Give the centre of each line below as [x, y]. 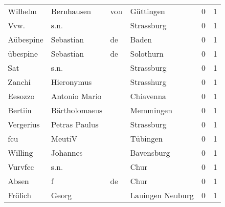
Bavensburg [150, 153]
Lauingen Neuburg [162, 195]
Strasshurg [148, 82]
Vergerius [24, 124]
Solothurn [147, 53]
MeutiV [64, 138]
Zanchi [19, 82]
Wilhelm [22, 11]
